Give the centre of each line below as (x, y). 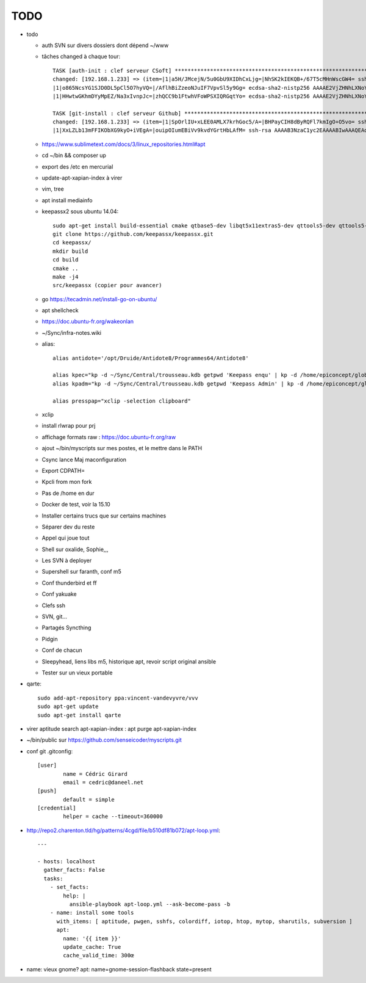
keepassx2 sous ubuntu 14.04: (80, 211)
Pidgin (50, 639)
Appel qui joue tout (66, 538)
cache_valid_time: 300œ (99, 956)
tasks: (53, 879)
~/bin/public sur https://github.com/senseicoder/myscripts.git (104, 740)
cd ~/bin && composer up (74, 155)
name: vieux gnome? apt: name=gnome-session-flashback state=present (119, 969)
